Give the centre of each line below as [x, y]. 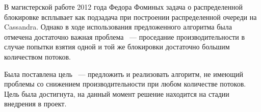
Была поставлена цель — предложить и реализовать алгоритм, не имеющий [124, 74]
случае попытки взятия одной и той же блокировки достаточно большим [117, 47]
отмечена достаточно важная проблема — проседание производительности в [125, 36]
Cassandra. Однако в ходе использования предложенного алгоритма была [118, 27]
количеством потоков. [37, 56]
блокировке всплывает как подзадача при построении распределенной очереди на [130, 17]
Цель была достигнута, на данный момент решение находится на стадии [117, 93]
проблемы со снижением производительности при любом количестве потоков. [125, 84]
